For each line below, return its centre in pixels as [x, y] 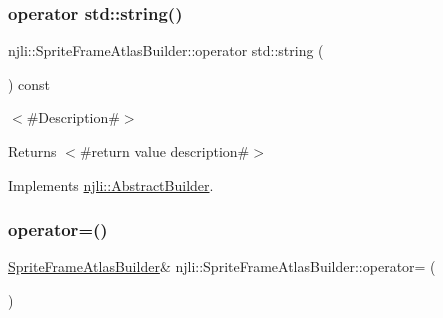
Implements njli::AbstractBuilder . [111, 184]
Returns [32, 151]
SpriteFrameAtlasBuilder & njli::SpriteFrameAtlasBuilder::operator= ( [222, 266]
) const [29, 83]
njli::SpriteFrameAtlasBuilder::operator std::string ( [166, 50]
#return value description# [164, 151]
